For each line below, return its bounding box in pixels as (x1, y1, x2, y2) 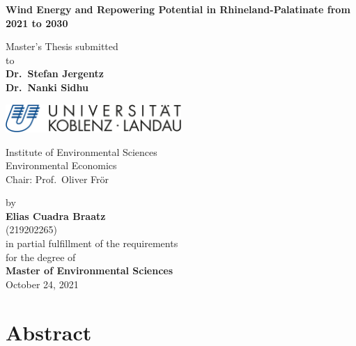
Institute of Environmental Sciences (6, 144, 157, 159)
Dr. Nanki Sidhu (6, 79, 88, 94)
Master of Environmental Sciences (6, 263, 173, 278)
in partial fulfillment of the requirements (6, 236, 178, 251)
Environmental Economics (6, 158, 117, 173)
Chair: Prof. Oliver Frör (6, 171, 109, 186)
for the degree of (6, 249, 76, 264)
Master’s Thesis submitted (6, 39, 118, 54)
